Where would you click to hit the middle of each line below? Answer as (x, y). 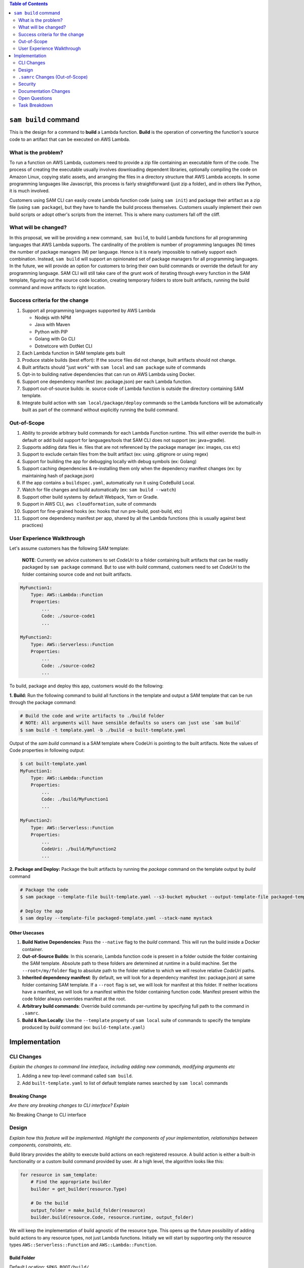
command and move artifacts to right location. (58, 287)
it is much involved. (30, 191)
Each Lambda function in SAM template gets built (73, 353)
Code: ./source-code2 (68, 665)
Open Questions (35, 98)
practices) (33, 525)
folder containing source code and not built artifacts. (77, 574)
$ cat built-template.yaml (53, 764)
